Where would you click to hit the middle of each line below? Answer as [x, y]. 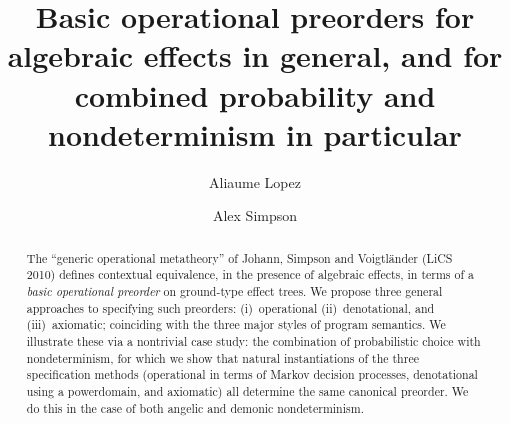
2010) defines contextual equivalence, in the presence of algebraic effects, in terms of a [250, 274]
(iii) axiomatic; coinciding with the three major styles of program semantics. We [236, 324]
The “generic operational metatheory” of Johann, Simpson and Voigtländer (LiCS [239, 257]
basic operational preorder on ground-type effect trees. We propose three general [234, 290]
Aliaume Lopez [255, 181]
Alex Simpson [255, 215]
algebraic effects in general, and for [255, 55]
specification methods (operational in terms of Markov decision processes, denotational [252, 374]
